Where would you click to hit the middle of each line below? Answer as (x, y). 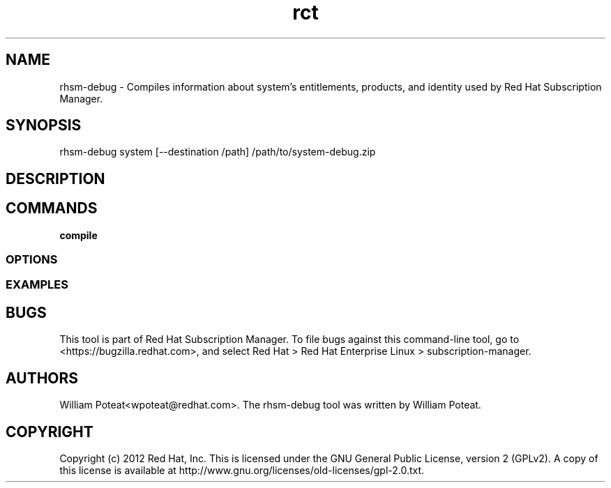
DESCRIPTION (55, 178)
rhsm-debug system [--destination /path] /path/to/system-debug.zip (218, 152)
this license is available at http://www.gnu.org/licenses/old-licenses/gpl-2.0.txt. (242, 470)
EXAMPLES (37, 285)
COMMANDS (52, 208)
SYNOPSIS (44, 125)
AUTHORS (42, 378)
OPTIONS (32, 260)
